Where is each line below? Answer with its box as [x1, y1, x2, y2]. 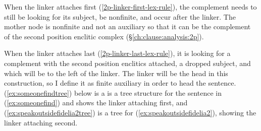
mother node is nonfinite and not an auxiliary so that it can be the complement [4, 21, 251, 32]
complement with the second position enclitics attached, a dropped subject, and [4, 57, 251, 68]
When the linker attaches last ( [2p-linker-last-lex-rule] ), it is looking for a [4, 48, 231, 58]
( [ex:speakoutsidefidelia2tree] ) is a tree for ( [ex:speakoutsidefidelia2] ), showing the [4, 107, 256, 117]
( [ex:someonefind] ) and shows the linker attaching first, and [4, 97, 188, 108]
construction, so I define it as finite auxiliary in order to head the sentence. [4, 78, 236, 88]
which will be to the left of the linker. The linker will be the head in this [4, 68, 228, 78]
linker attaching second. [4, 117, 78, 127]
